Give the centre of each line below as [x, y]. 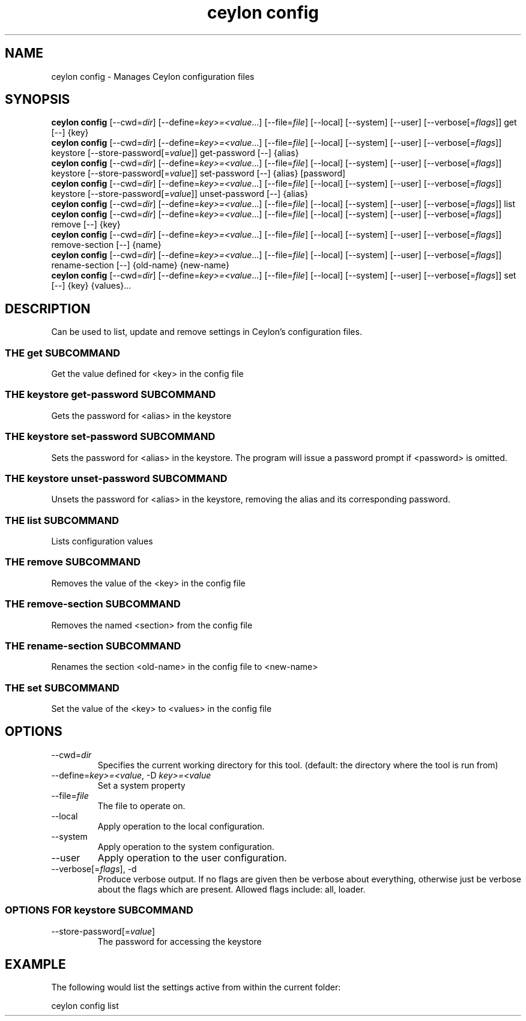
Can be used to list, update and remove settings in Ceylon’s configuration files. [207, 332]
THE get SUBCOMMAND [63, 353]
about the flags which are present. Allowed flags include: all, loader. [231, 889]
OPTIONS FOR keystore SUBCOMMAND [99, 910]
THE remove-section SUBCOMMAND [93, 604]
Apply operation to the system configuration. [186, 846]
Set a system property [141, 785]
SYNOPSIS [38, 100]
